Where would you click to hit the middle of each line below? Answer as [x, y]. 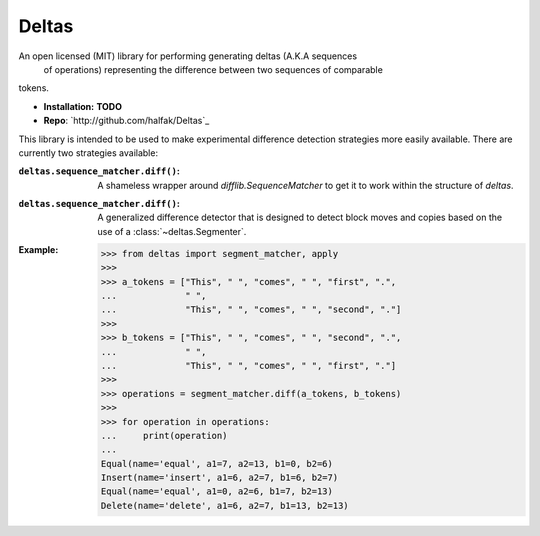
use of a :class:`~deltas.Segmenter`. [172, 231]
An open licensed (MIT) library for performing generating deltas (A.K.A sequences [188, 56]
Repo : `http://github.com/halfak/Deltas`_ [126, 121]
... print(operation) [164, 435]
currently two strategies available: [88, 152]
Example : [38, 250]
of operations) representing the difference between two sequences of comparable [213, 69]
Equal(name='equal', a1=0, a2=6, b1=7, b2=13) [217, 491]
